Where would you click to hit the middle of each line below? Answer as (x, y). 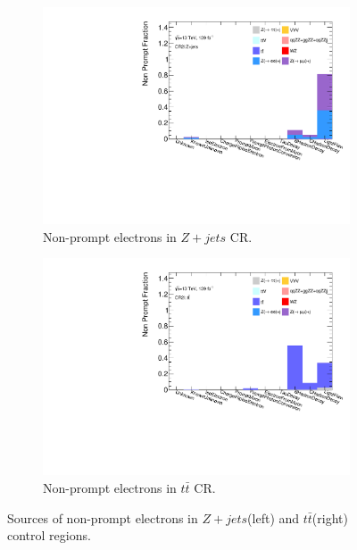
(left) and (274, 517)
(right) (330, 517)
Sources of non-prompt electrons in (103, 517)
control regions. (49, 535)
